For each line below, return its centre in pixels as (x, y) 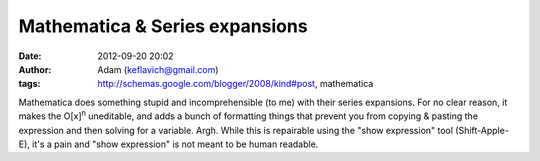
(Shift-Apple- (482, 130)
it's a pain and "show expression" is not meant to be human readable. (175, 144)
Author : (35, 69)
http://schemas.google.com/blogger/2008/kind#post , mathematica (235, 84)
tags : (29, 84)
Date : (30, 56)
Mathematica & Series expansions (163, 26)
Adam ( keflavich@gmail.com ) (158, 69)
